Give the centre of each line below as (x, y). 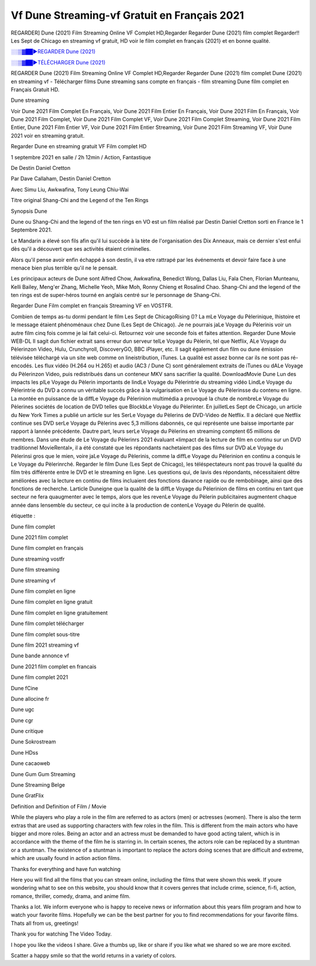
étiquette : (23, 516)
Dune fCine (24, 688)
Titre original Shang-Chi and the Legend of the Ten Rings (80, 200)
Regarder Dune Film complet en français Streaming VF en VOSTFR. (92, 306)
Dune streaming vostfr (38, 559)
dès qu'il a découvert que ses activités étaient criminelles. (81, 249)
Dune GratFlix (27, 796)
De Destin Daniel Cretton (41, 168)
